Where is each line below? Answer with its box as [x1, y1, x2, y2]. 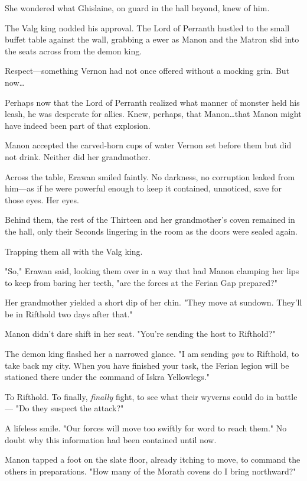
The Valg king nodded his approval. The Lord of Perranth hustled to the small [5, 21, 290, 34]
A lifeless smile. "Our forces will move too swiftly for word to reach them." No [5, 422, 287, 434]
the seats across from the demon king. [5, 44, 142, 57]
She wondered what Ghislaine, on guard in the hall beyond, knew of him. [5, 2, 270, 14]
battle [276, 390, 298, 402]
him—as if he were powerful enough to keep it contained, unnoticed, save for [5, 182, 282, 194]
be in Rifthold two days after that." [5, 307, 133, 320]
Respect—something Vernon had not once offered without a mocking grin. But [5, 64, 290, 77]
